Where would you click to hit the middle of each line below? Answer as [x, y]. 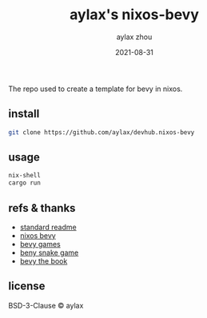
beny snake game [49, 252]
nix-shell [25, 176]
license [27, 286]
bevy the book [44, 261]
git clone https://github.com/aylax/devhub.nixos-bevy [102, 132]
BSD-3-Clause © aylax [46, 305]
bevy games [40, 244]
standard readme [48, 227]
